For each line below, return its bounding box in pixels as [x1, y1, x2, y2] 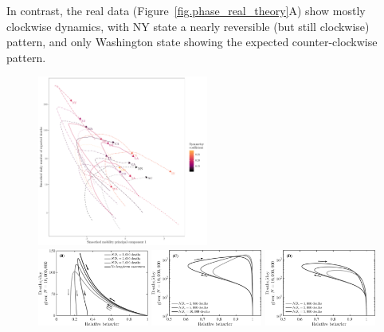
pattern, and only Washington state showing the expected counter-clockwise [6, 33, 378, 50]
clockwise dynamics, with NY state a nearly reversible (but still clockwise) [6, 18, 370, 34]
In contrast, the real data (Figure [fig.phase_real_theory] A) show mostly [6, 2, 366, 18]
